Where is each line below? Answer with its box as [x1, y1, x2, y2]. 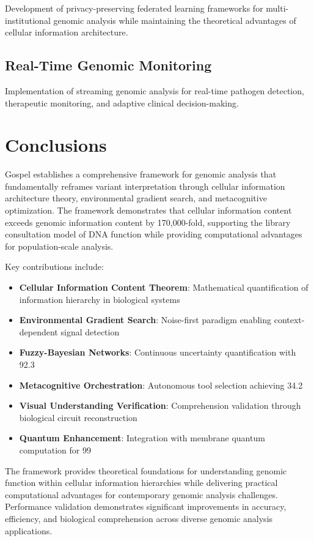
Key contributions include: [5, 260, 104, 273]
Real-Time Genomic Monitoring [5, 56, 212, 75]
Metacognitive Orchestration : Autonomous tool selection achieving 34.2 [19, 378, 303, 391]
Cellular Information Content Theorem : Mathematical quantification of [19, 281, 309, 294]
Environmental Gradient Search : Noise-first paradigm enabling [19, 313, 271, 326]
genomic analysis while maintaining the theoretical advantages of [53, 13, 296, 26]
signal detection [60, 325, 120, 338]
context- [274, 313, 305, 326]
